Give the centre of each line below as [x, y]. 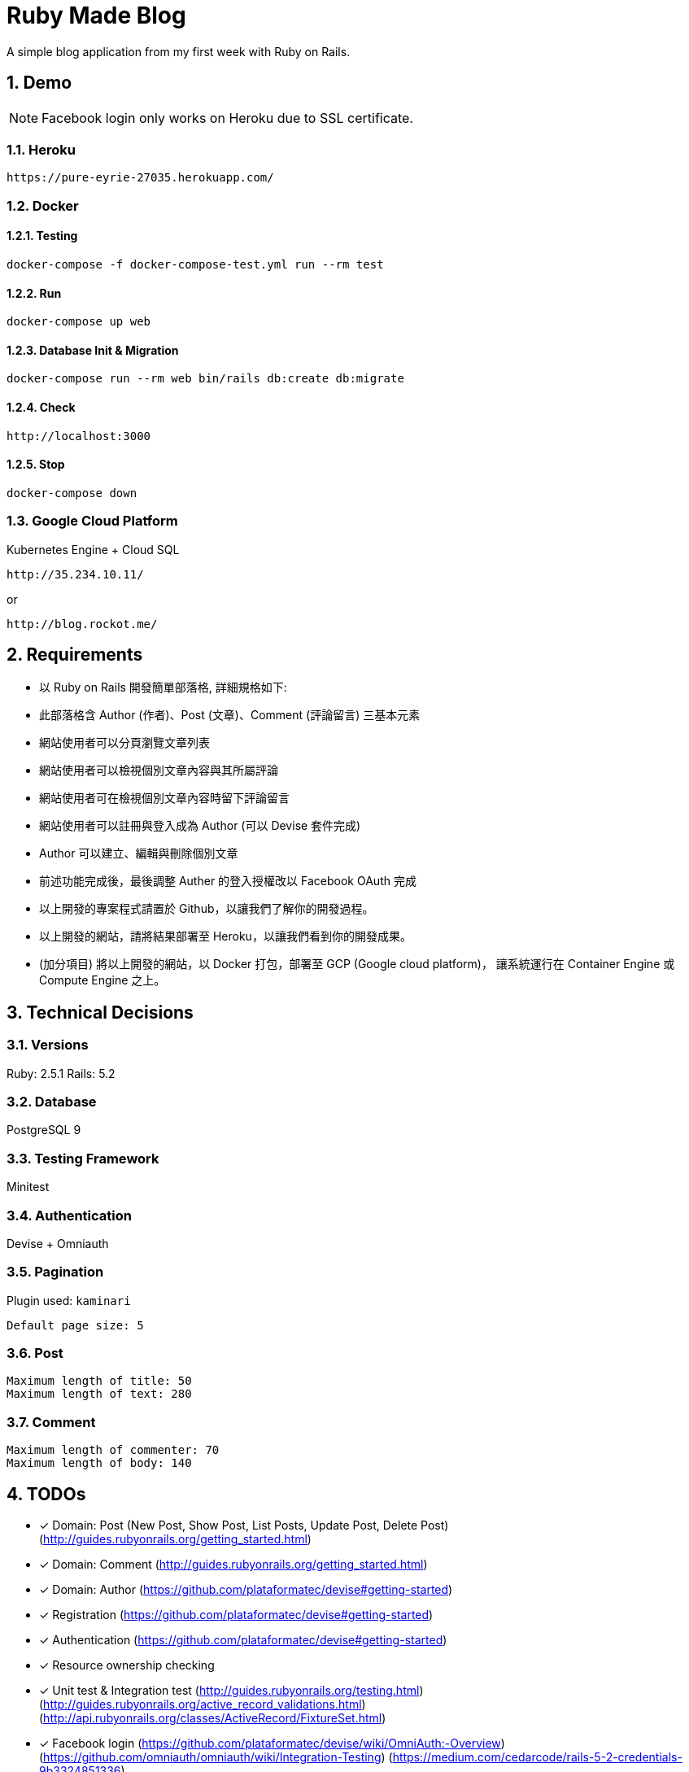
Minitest [28, 1187]
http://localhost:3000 [79, 436]
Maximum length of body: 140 [99, 1463]
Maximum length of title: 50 [99, 1381]
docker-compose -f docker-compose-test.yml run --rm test [195, 264]
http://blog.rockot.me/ [82, 624]
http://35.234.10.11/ [75, 574]
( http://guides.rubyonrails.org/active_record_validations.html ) [203, 1704]
